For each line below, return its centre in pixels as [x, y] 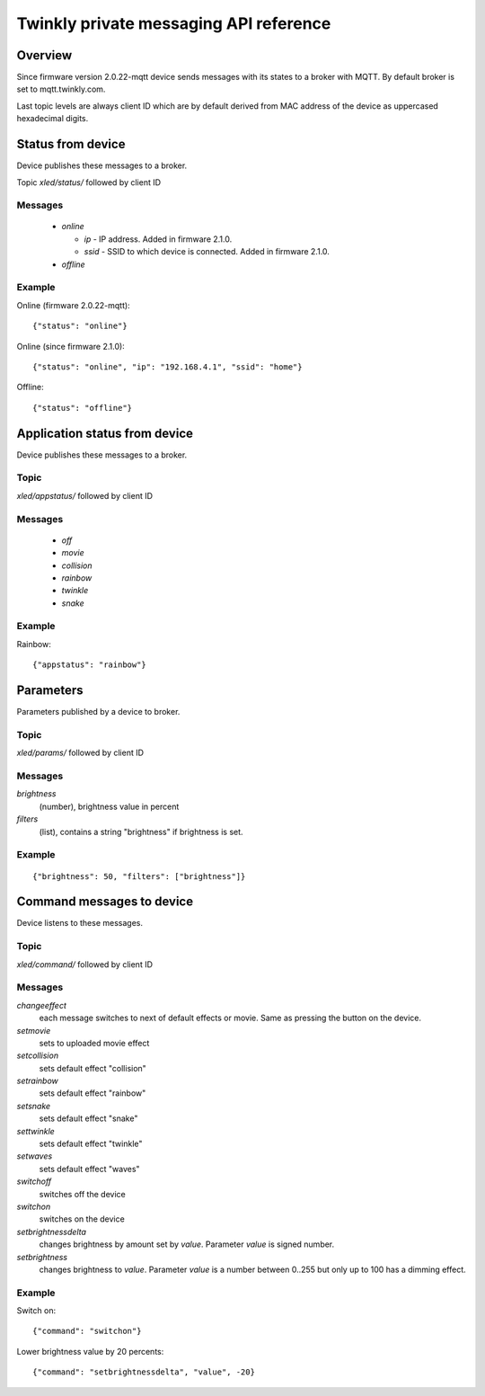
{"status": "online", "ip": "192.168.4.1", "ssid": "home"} [168, 367]
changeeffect [42, 1005]
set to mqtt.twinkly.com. [61, 89]
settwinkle [36, 1131]
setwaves [35, 1156]
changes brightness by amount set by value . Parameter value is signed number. [187, 1244]
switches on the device [82, 1219]
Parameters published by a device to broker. [98, 712]
